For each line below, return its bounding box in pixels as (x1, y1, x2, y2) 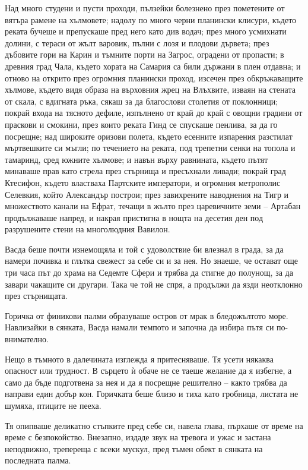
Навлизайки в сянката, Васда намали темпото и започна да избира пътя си (5, 321, 274, 333)
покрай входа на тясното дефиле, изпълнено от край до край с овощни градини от (5, 106, 303, 119)
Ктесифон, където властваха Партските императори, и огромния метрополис (5, 176, 281, 188)
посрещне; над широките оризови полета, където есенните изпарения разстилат (5, 130, 293, 142)
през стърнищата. (5, 289, 68, 302)
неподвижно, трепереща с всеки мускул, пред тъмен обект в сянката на (5, 442, 263, 455)
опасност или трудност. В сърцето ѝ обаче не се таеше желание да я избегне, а (5, 364, 292, 377)
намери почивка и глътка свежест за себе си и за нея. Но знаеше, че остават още (5, 254, 298, 267)
